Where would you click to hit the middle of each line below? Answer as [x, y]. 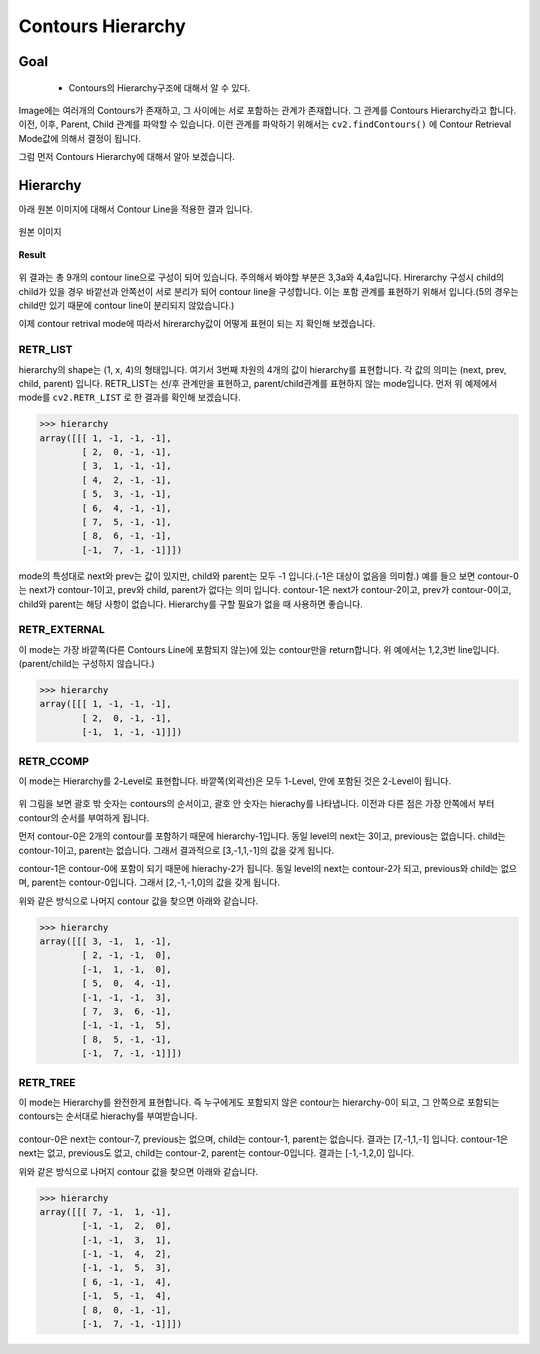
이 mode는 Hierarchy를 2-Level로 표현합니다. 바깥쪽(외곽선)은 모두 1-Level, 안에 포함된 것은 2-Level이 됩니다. [235, 781]
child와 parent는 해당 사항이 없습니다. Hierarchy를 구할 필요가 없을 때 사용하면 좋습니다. [191, 604]
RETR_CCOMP [54, 761]
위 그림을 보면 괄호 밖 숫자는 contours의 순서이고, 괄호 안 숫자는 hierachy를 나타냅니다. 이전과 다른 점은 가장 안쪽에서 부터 [256, 804]
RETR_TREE [47, 1082]
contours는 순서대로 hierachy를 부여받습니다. [108, 1116]
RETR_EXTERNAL [61, 630]
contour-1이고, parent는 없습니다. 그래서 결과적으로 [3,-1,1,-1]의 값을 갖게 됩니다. [176, 850]
